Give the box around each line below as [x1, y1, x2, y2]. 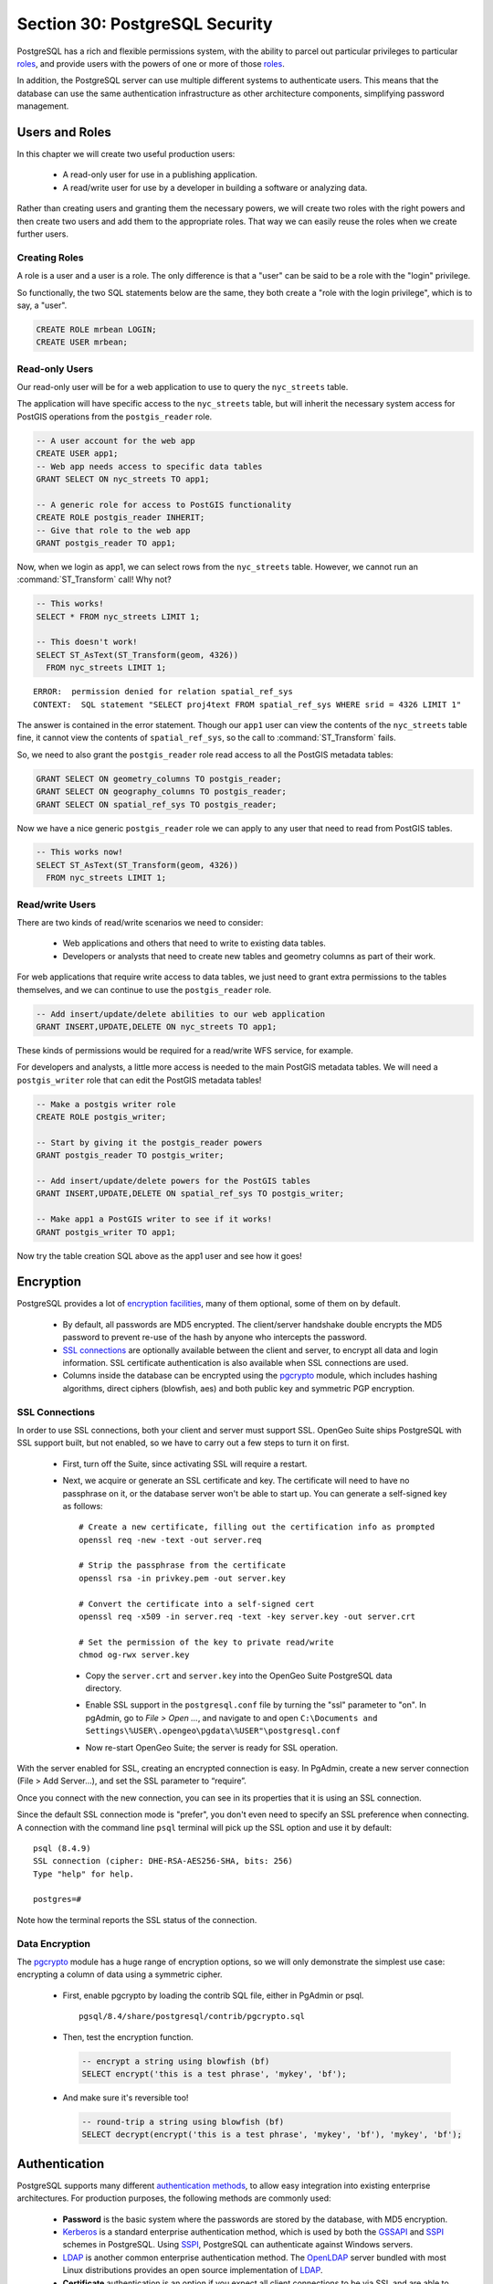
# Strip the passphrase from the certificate [79, 1560, 287, 1570]
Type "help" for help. [33, 1868, 135, 1879]
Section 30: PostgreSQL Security [16, 14, 273, 34]
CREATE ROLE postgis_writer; [36, 1112, 167, 1123]
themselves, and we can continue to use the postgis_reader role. [16, 984, 272, 995]
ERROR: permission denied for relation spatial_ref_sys [33, 686, 294, 697]
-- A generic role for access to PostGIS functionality [36, 499, 292, 510]
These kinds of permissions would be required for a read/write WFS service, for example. [16, 1044, 353, 1055]
